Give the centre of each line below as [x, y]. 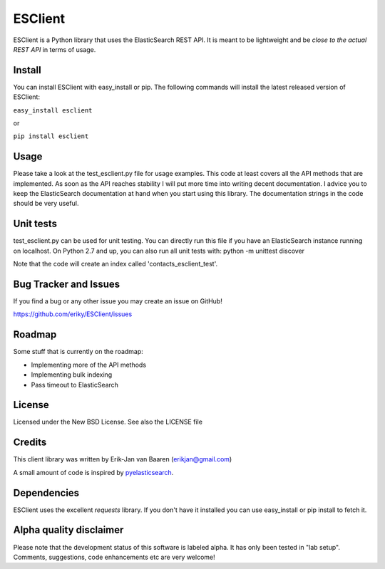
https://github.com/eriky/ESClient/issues [73, 314]
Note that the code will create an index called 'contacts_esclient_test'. [115, 264]
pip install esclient [51, 136]
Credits [30, 443]
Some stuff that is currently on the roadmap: [78, 352]
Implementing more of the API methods [88, 365]
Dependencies [46, 492]
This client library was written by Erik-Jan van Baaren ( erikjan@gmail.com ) [123, 459]
